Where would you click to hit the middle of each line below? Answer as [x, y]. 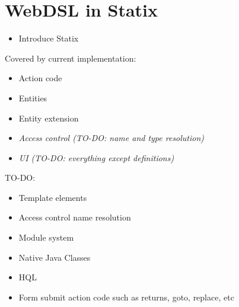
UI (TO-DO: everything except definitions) [96, 157]
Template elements [53, 197]
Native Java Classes [55, 257]
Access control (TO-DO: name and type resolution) [111, 138]
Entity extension [49, 118]
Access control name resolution [75, 217]
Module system [46, 237]
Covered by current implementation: [71, 58]
